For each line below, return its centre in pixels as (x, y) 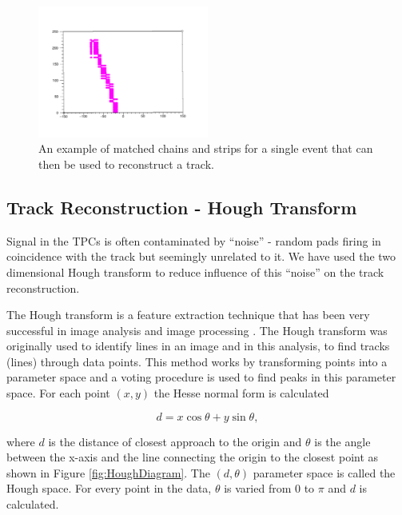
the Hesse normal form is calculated (241, 393)
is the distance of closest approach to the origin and (175, 441)
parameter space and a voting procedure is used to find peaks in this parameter (201, 377)
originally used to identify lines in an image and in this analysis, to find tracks (198, 346)
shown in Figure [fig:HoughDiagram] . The (108, 472)
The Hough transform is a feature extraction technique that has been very (188, 315)
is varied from (258, 488)
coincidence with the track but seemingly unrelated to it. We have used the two (201, 256)
